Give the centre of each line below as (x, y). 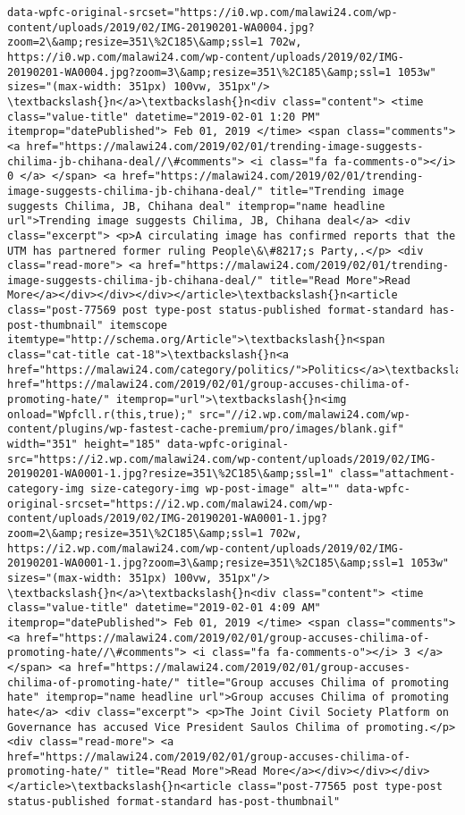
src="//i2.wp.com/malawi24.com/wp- (305, 414)
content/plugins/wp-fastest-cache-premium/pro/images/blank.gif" (206, 429)
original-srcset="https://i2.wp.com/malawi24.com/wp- (171, 504)
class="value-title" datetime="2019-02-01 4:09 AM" (164, 608)
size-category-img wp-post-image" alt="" (216, 489)
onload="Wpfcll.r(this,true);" (100, 414)
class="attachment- (398, 474)
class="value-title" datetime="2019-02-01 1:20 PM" (164, 117)
